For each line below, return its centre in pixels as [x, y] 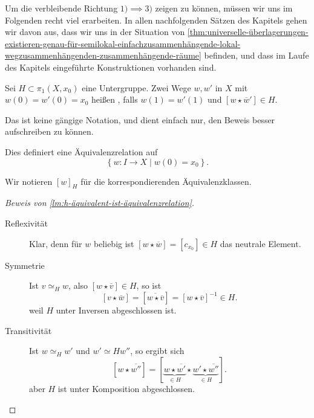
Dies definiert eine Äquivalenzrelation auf [81, 151]
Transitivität [28, 330]
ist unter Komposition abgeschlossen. [126, 388]
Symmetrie [25, 265]
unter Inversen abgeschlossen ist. [116, 310]
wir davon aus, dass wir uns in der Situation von [95, 32]
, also [78, 285]
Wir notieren [29, 181]
